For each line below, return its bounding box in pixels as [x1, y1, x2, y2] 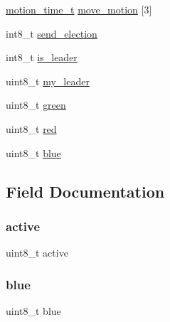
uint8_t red [6, 121, 57, 136]
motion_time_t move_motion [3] [6, 2, 152, 16]
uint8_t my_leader [6, 73, 90, 88]
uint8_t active [6, 245, 68, 260]
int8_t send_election [6, 26, 97, 41]
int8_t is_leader [6, 50, 78, 65]
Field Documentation [6, 180, 165, 202]
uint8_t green [6, 97, 66, 112]
